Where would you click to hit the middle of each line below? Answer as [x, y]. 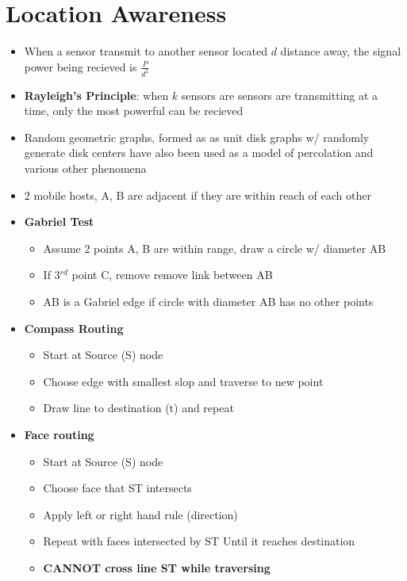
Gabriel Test [59, 222]
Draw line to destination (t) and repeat [138, 408]
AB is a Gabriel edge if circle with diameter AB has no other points [208, 301]
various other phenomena [85, 168]
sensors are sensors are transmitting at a [280, 95]
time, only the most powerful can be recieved [134, 111]
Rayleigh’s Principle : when [96, 95]
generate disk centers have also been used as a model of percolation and [199, 153]
